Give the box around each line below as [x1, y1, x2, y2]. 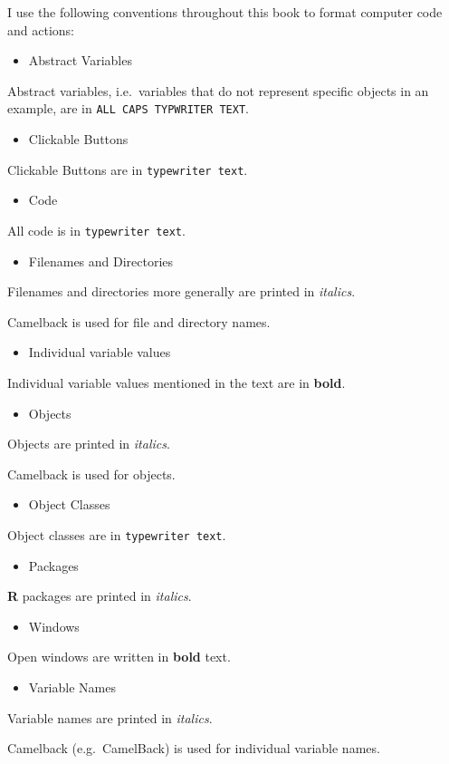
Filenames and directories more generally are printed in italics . [7, 282, 356, 301]
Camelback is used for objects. [7, 464, 176, 483]
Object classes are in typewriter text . [7, 525, 226, 544]
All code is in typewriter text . [7, 220, 186, 239]
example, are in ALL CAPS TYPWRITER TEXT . [7, 99, 249, 118]
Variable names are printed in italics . [7, 708, 213, 727]
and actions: [7, 20, 74, 39]
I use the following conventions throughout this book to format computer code [7, 3, 443, 21]
